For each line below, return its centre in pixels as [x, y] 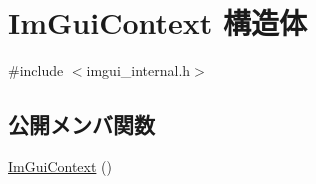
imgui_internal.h [138, 70]
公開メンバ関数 [81, 124]
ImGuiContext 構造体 [158, 22]
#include [36, 70]
